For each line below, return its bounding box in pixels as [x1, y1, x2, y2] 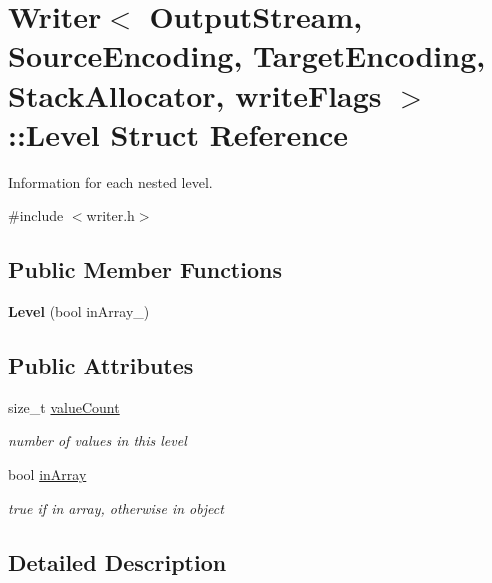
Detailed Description [8, 546, 227, 577]
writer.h [86, 205, 135, 226]
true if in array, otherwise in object [8, 497, 224, 518]
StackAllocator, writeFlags [8, 74, 382, 115]
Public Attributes [8, 350, 194, 381]
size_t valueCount [8, 396, 120, 417]
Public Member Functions [8, 254, 282, 285]
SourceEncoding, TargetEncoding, [8, 35, 486, 76]
